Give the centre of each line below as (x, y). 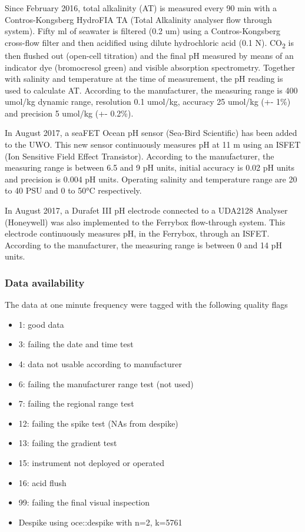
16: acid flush (42, 482)
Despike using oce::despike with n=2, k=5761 (100, 522)
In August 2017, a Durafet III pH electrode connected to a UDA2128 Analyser (146, 210)
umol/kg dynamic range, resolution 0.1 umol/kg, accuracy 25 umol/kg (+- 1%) (148, 102)
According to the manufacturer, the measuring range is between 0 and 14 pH (143, 245)
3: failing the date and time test (76, 344)
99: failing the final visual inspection (84, 502)
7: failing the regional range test (76, 403)
